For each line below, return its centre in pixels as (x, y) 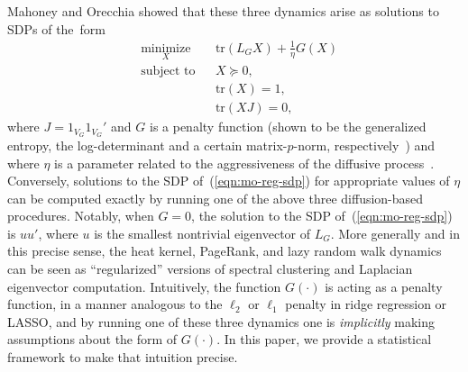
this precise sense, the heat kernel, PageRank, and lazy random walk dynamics (225, 251)
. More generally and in (395, 233)
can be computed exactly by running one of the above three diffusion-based (216, 198)
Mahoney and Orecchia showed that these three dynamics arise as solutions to (223, 11)
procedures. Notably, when (81, 216)
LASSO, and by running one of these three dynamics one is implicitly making (221, 321)
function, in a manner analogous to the (115, 304)
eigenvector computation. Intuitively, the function (144, 286)
